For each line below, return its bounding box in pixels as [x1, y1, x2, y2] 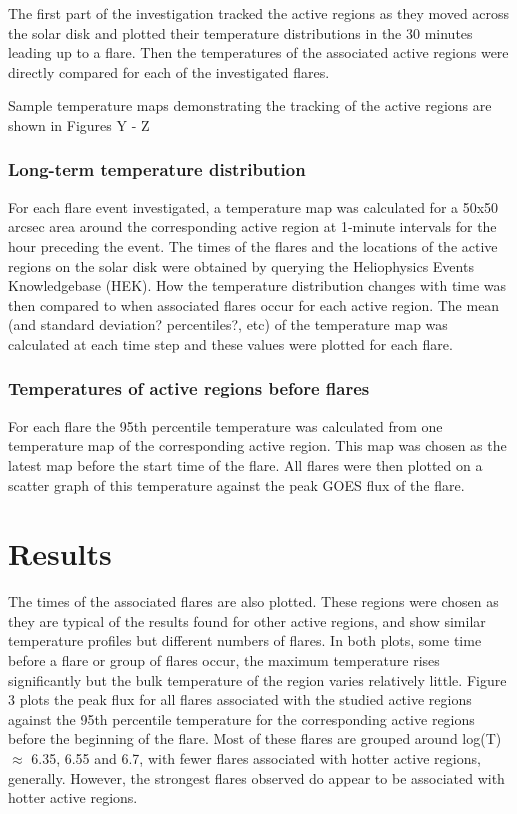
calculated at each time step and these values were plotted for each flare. [8, 333, 453, 354]
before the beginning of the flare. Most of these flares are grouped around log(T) [8, 728, 502, 749]
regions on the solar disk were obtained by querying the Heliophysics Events [8, 255, 474, 276]
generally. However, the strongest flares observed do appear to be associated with [8, 767, 505, 788]
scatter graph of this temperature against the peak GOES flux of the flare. [8, 474, 465, 495]
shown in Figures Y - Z [8, 114, 150, 135]
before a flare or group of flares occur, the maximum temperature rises [8, 650, 440, 671]
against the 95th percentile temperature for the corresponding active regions [8, 708, 475, 729]
